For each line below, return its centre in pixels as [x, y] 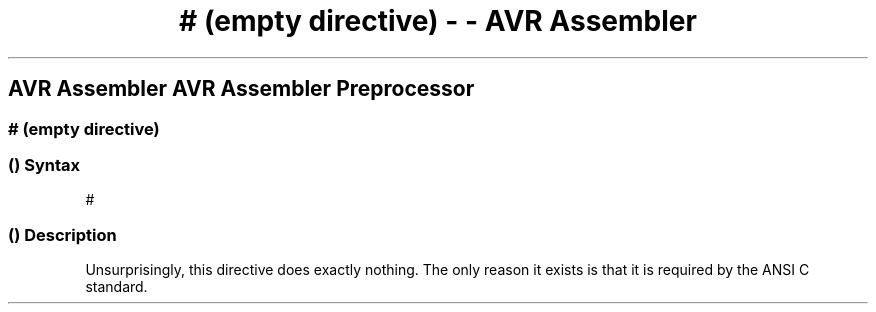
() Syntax [44, 164]
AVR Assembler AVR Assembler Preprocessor [241, 89]
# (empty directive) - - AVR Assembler [438, 21]
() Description [62, 234]
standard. [116, 287]
